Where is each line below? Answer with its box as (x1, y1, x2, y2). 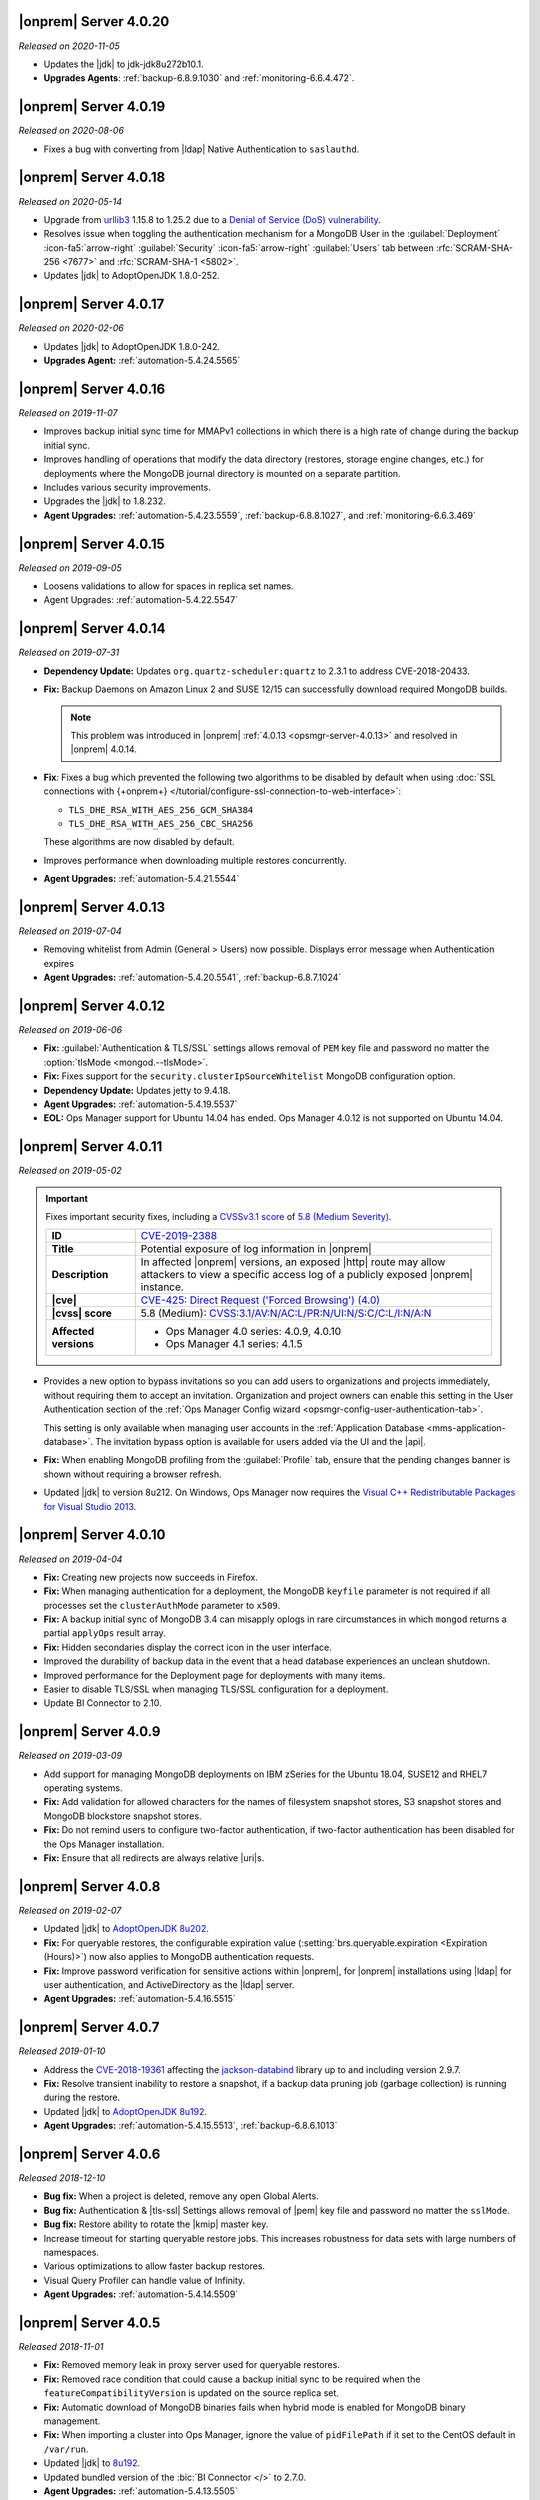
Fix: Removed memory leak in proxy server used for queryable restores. (43, 2359, 340, 2371)
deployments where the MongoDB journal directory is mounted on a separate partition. (43, 467, 401, 479)
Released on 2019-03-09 (18, 1750, 123, 1762)
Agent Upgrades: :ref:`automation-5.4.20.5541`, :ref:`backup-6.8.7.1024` (43, 971, 342, 984)
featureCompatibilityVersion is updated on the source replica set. (43, 2387, 340, 2399)
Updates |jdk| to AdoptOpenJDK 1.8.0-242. (43, 340, 221, 352)
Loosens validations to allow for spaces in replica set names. (43, 580, 294, 592)
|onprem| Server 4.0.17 (18, 296, 165, 313)
